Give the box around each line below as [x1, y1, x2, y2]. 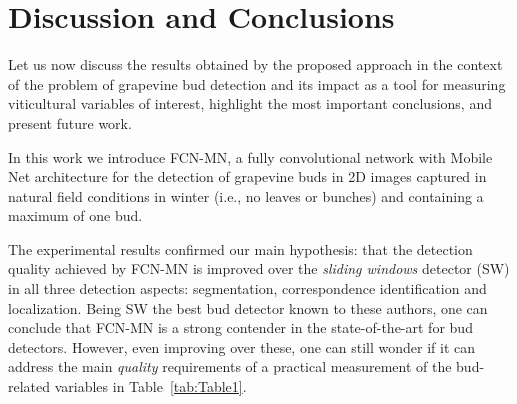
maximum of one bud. [8, 205, 143, 226]
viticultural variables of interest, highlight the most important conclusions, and [8, 93, 492, 114]
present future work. [8, 112, 132, 133]
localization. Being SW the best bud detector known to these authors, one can [8, 297, 488, 318]
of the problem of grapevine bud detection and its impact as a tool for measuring [8, 73, 506, 94]
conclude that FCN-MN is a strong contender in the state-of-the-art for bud [8, 317, 473, 338]
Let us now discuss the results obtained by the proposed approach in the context [8, 54, 503, 75]
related [8, 376, 51, 397]
